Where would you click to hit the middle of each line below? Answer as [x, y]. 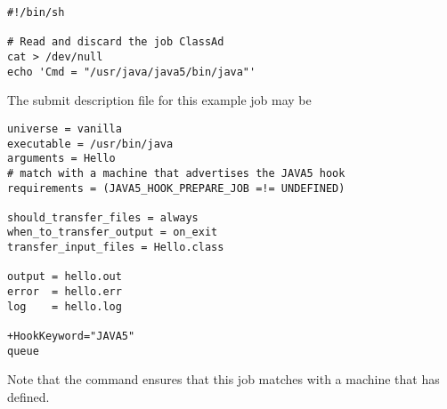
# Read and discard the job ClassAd [116, 42]
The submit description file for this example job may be [159, 100]
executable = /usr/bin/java [90, 144]
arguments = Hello [61, 159]
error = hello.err [65, 292]
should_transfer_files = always [103, 217]
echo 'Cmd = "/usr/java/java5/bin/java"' [132, 72]
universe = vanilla [65, 128]
